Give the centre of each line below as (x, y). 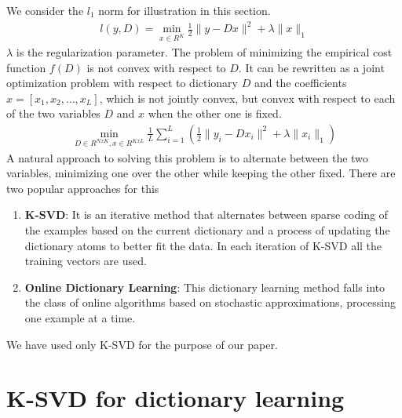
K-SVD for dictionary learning (175, 398)
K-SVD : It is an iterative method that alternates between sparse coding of (206, 214)
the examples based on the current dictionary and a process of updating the (207, 230)
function (26, 67)
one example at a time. (80, 318)
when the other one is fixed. (215, 113)
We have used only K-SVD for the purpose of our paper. (142, 344)
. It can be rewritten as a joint (311, 67)
